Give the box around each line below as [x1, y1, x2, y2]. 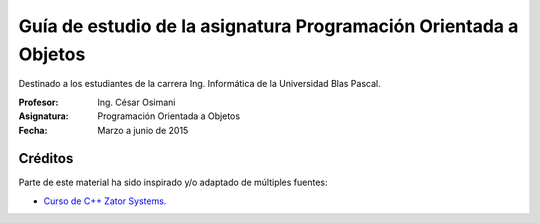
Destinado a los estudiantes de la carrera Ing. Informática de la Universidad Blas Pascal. [18, 78, 381, 90]
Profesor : [18, 96, 59, 108]
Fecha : [18, 124, 48, 136]
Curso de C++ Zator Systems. [43, 195, 167, 207]
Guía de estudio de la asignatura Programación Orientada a [18, 15, 519, 37]
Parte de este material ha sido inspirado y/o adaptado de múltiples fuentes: [18, 176, 329, 189]
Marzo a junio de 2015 [97, 124, 189, 136]
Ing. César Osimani [97, 96, 176, 108]
